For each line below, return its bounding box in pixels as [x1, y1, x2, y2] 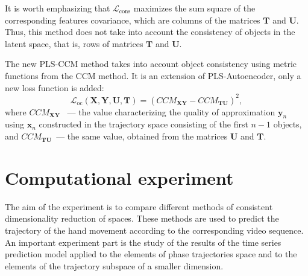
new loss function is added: [5, 81, 104, 94]
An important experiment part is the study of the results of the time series [5, 236, 281, 248]
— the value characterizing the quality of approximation [67, 105, 275, 118]
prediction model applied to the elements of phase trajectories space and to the [5, 248, 297, 260]
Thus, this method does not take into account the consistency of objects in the [5, 25, 295, 38]
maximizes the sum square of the [133, 2, 256, 14]
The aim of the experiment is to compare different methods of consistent [5, 200, 273, 213]
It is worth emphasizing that [5, 2, 110, 14]
